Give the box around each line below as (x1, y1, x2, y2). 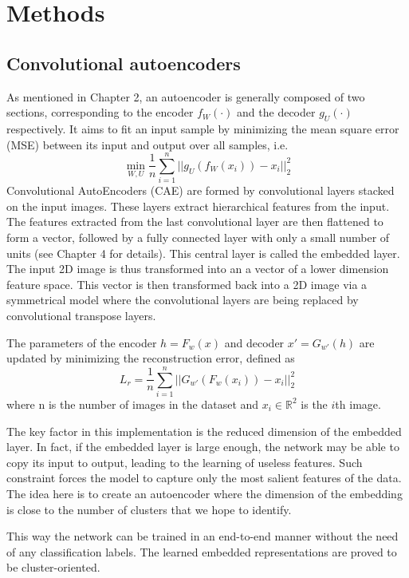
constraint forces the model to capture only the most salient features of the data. (6, 469, 402, 486)
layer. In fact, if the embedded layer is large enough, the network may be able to (6, 438, 399, 455)
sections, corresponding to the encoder (6, 104, 194, 121)
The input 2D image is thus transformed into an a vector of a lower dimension (6, 260, 389, 277)
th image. (335, 395, 381, 412)
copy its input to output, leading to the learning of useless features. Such (6, 453, 363, 470)
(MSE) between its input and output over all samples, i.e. (6, 136, 289, 152)
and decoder (224, 334, 285, 350)
